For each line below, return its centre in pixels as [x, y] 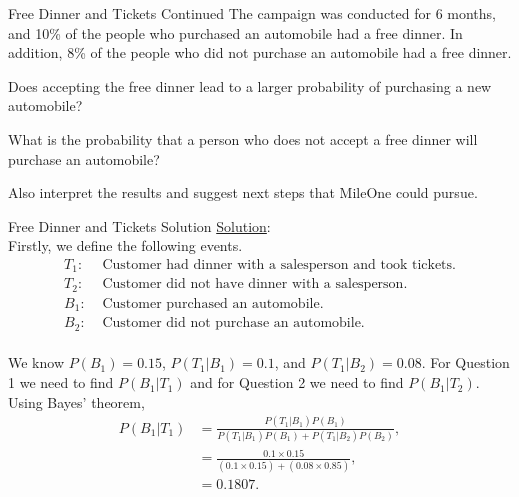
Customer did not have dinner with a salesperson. [255, 284]
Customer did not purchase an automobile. [233, 323]
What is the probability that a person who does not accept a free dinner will [243, 138]
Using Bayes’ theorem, [76, 401]
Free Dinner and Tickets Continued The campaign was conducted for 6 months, [252, 13]
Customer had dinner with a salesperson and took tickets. [279, 264]
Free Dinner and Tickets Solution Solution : [139, 225]
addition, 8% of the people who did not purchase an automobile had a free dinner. [260, 52]
